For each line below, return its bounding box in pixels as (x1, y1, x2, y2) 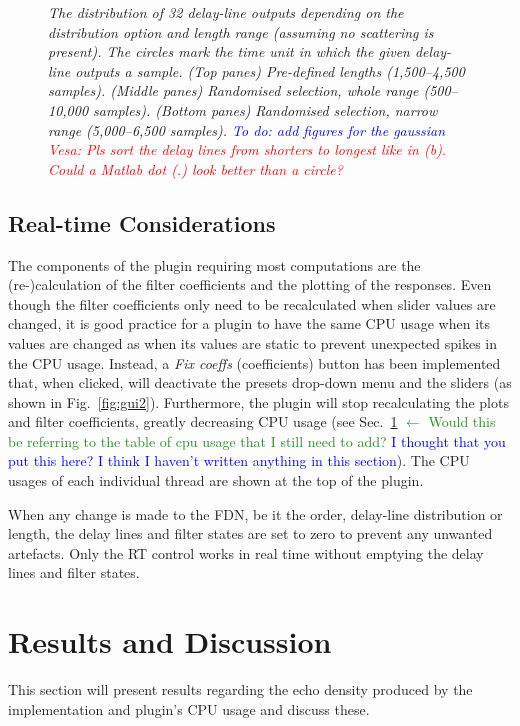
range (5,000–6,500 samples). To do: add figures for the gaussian (48, 119, 446, 140)
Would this (428, 411, 496, 432)
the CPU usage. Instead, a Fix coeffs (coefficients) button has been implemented (8, 352, 501, 373)
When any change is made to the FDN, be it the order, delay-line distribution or (8, 503, 503, 524)
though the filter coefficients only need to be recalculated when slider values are (8, 293, 496, 314)
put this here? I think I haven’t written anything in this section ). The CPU (8, 450, 470, 471)
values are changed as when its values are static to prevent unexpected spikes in (8, 332, 498, 353)
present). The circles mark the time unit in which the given (48, 41, 410, 62)
